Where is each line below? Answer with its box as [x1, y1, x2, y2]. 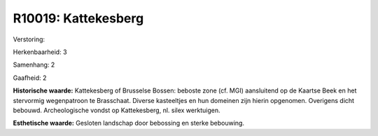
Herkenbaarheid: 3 [13, 48, 67, 56]
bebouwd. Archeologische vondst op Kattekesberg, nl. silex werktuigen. [13, 106, 220, 114]
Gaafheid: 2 [13, 74, 47, 82]
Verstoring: [13, 35, 45, 43]
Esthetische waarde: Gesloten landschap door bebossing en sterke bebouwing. [13, 119, 245, 128]
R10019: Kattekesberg [13, 11, 144, 26]
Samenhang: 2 [13, 60, 55, 69]
